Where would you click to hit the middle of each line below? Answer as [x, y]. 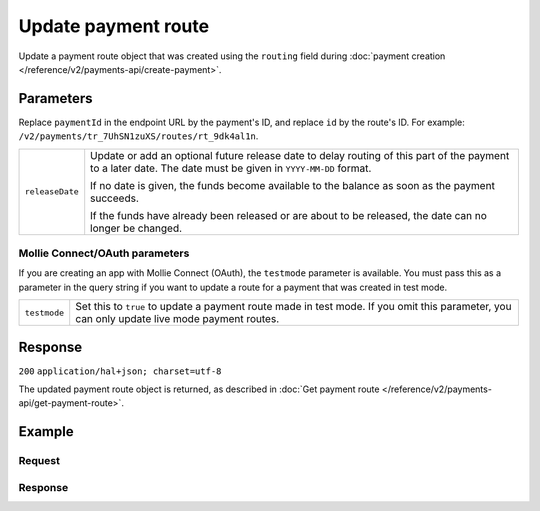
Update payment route [114, 26]
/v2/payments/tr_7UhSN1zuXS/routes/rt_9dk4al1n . [138, 136]
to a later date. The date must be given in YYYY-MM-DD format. [231, 168]
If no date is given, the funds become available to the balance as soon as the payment [292, 185]
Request [39, 461]
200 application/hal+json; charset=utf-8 [120, 371]
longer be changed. [136, 228]
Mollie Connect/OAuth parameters [104, 253]
